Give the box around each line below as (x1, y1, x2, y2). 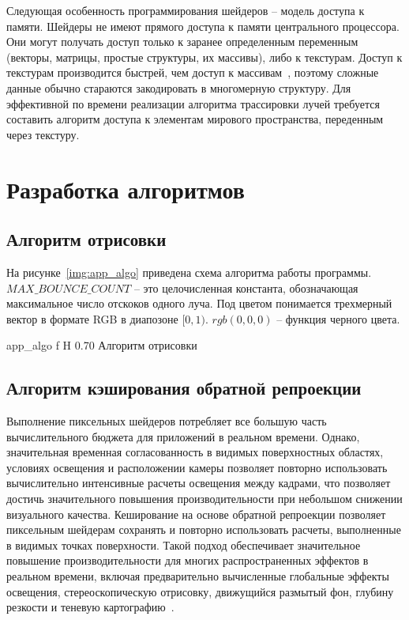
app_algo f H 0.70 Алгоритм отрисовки (6, 337, 197, 353)
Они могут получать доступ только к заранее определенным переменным (6, 33, 358, 50)
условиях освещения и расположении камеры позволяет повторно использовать (6, 459, 388, 475)
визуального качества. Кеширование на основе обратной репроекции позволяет (6, 505, 386, 522)
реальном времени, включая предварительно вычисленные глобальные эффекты (6, 568, 389, 584)
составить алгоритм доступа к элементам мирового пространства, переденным (6, 111, 384, 127)
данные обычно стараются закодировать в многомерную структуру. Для (6, 79, 351, 96)
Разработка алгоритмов (6, 172, 245, 205)
